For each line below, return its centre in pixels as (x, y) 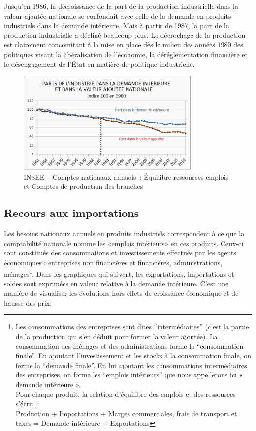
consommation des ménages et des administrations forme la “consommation (129, 346)
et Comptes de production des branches (83, 186)
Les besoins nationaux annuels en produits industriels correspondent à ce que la (124, 233)
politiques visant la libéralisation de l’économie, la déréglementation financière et (126, 54)
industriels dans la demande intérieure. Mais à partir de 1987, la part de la (117, 25)
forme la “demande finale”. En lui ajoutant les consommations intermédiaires (131, 365)
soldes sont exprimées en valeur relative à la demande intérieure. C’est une (116, 283)
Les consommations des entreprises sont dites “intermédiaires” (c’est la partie (132, 326)
